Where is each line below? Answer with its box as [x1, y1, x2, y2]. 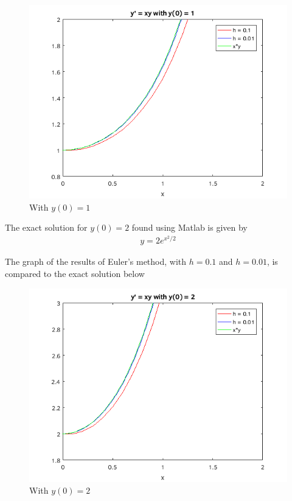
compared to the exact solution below [5, 267, 145, 280]
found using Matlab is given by [131, 221, 248, 234]
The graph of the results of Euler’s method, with [5, 255, 187, 268]
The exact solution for [5, 221, 88, 234]
